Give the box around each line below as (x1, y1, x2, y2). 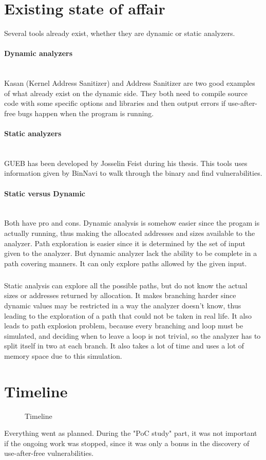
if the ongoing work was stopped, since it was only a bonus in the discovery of (4, 437, 250, 448)
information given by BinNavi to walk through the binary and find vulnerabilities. (4, 168, 262, 178)
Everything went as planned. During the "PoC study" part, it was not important (4, 428, 257, 438)
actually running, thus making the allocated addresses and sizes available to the (4, 228, 255, 238)
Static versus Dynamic (4, 188, 86, 198)
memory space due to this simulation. (4, 350, 122, 361)
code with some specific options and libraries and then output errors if (4, 98, 226, 108)
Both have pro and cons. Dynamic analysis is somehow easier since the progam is (4, 217, 260, 228)
